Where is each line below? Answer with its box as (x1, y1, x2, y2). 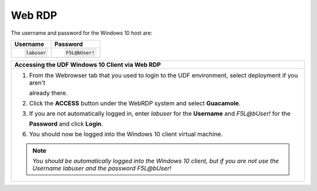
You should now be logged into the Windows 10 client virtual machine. (29, 130, 223, 138)
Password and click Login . (29, 119, 103, 128)
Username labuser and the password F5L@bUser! (32, 164, 171, 172)
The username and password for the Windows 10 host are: (11, 29, 153, 36)
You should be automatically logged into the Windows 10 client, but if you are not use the (32, 156, 279, 165)
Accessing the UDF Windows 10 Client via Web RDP (14, 61, 161, 69)
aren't (29, 78, 46, 86)
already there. (29, 89, 68, 97)
